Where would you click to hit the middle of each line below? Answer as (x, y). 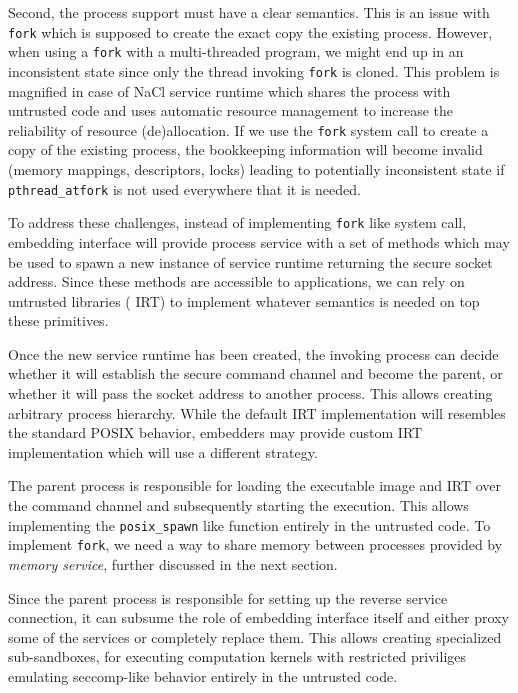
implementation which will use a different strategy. (163, 451)
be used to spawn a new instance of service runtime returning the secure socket (250, 261)
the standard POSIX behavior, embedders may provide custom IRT (215, 432)
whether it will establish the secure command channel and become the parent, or (255, 373)
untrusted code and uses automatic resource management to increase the (230, 110)
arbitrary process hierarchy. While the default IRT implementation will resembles (257, 412)
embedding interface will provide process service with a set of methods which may (259, 241)
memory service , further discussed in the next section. (173, 563)
